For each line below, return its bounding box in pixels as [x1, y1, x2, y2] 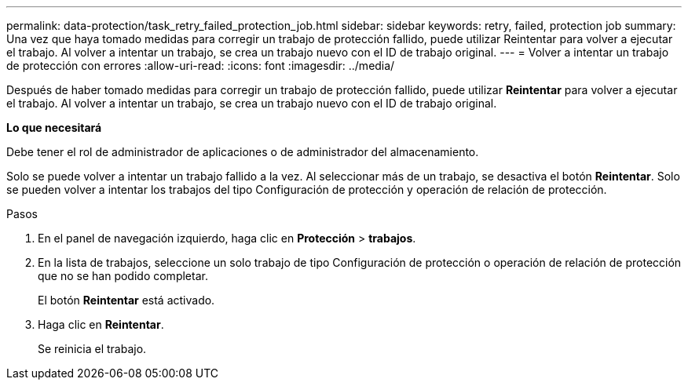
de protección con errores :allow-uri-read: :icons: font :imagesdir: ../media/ [6, 59, 395, 72]
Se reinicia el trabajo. [38, 342, 147, 355]
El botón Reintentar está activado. [38, 293, 215, 307]
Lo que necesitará [6, 121, 102, 134]
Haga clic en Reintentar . [38, 318, 164, 331]
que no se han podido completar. [38, 269, 208, 282]
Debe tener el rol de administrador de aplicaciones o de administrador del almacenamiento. [6, 145, 479, 158]
